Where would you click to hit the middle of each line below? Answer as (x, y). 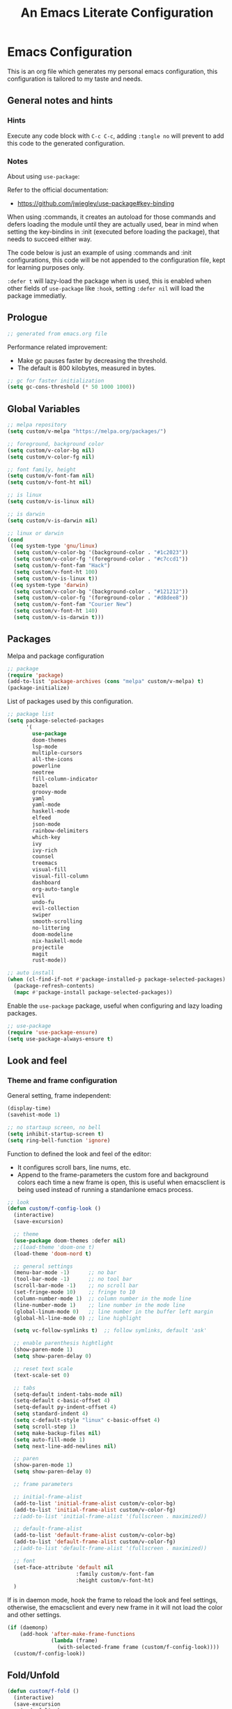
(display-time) (29, 1109)
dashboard (46, 882)
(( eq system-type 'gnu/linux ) (54, 546)
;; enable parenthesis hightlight (63, 1343)
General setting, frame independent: (59, 1096)
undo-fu (43, 902)
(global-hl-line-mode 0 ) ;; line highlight (77, 1318)
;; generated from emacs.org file (57, 334)
